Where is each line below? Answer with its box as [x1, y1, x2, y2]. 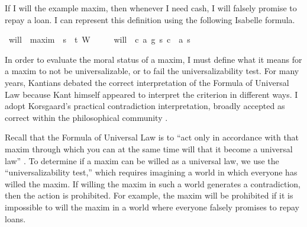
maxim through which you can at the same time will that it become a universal [5, 142, 293, 155]
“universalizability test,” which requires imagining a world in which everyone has [5, 166, 298, 178]
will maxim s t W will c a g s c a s [8, 33, 190, 46]
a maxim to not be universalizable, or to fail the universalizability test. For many [5, 65, 299, 77]
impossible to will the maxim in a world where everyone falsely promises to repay [5, 200, 299, 213]
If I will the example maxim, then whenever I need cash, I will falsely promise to [5, 2, 297, 14]
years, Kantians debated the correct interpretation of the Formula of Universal [5, 76, 289, 88]
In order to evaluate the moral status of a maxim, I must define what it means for [5, 53, 302, 65]
